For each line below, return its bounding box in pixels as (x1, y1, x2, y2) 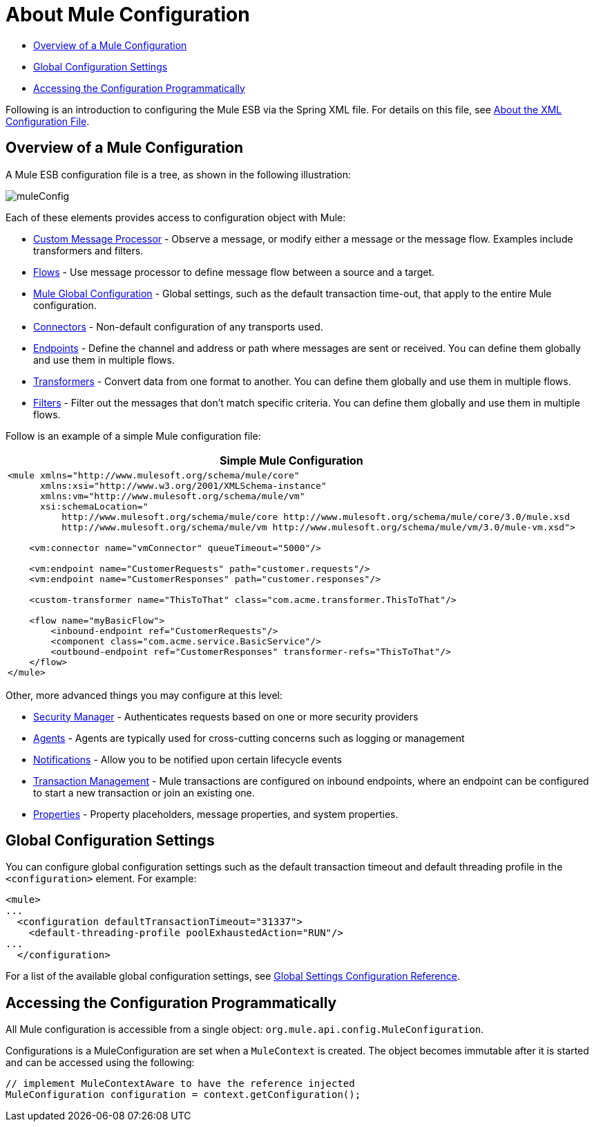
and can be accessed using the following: (6, 1056, 195, 1069)
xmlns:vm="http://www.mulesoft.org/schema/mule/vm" (39, 490, 305, 501)
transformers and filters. (33, 244, 144, 257)
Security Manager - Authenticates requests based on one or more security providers (33, 710, 419, 723)
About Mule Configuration (6, 3, 250, 26)
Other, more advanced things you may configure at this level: (6, 689, 283, 701)
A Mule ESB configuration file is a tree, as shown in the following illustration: (6, 168, 351, 180)
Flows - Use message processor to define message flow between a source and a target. (33, 266, 435, 278)
